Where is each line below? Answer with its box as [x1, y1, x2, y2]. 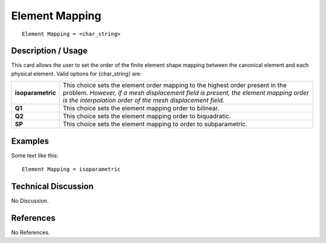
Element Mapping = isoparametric [22, 166, 121, 173]
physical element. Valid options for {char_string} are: [11, 70, 142, 77]
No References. [11, 229, 50, 236]
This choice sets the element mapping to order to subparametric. [62, 120, 248, 128]
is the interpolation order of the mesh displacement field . [62, 96, 225, 105]
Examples [11, 136, 50, 146]
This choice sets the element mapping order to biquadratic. [62, 112, 231, 121]
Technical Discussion [11, 181, 94, 191]
